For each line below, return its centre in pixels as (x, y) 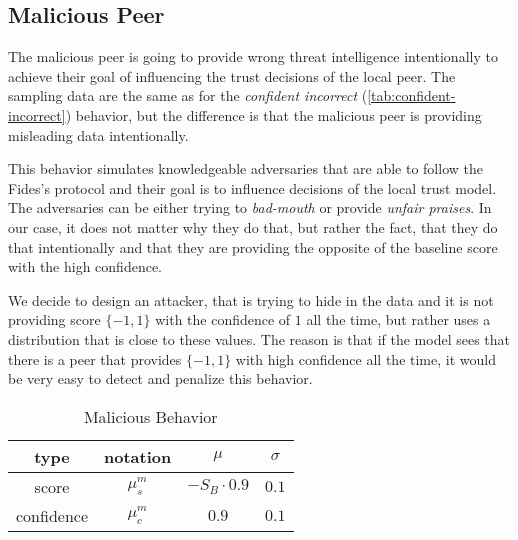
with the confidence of (223, 319)
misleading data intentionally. (98, 134)
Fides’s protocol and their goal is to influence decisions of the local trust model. (252, 187)
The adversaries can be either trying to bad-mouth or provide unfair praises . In (250, 207)
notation (138, 456)
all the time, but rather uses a (398, 319)
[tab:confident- (411, 95)
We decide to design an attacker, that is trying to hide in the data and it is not (251, 299)
